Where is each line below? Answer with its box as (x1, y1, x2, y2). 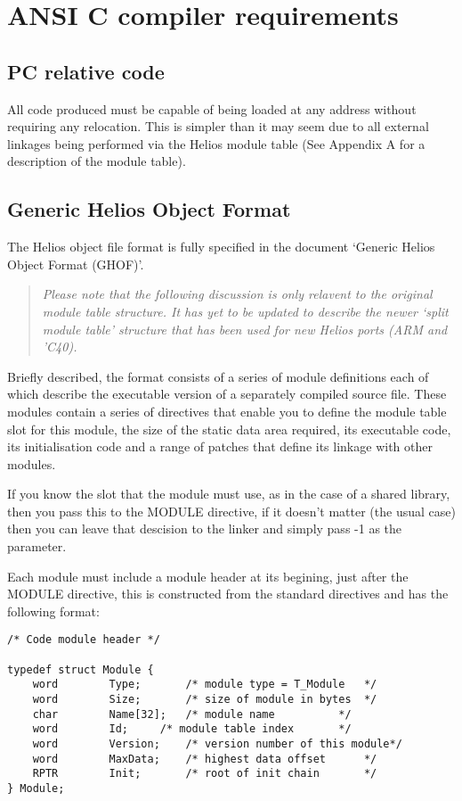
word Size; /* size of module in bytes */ (32, 693, 377, 706)
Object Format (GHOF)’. (7, 254, 144, 273)
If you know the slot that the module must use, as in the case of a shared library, (7, 484, 450, 503)
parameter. (7, 537, 67, 556)
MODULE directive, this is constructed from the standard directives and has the (7, 584, 449, 603)
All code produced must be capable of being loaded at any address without (7, 99, 417, 118)
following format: (7, 601, 100, 620)
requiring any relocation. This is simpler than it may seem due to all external (7, 117, 429, 136)
